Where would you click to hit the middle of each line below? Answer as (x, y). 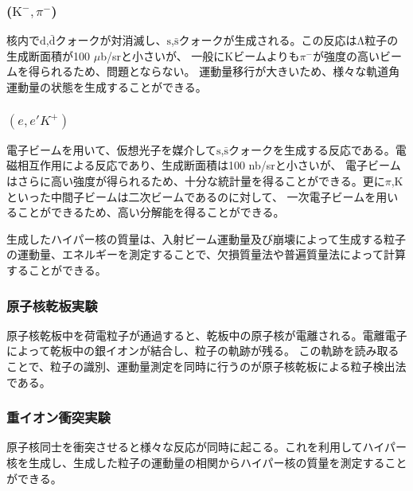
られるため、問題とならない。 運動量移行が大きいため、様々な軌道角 (220, 71)
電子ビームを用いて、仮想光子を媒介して (112, 149)
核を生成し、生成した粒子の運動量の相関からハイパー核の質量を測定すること (207, 463)
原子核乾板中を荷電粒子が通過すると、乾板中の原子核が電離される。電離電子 (207, 335)
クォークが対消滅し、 (111, 40)
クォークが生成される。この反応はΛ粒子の (288, 40)
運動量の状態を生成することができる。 (107, 87)
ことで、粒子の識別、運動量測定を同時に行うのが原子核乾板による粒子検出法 (206, 366)
